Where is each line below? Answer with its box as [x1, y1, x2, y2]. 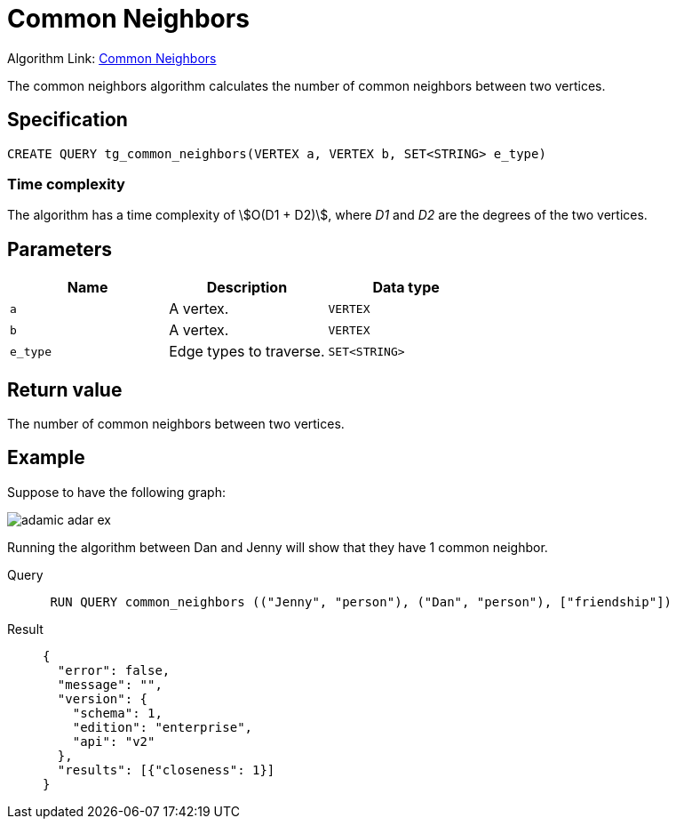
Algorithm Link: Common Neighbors [7, 50, 217, 66]
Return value [7, 378, 123, 401]
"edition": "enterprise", [72, 719, 253, 734]
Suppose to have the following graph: [7, 484, 226, 500]
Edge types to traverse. [169, 342, 325, 361]
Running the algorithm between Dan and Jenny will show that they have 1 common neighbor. [7, 539, 548, 555]
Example [7, 446, 85, 469]
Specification [7, 108, 128, 132]
